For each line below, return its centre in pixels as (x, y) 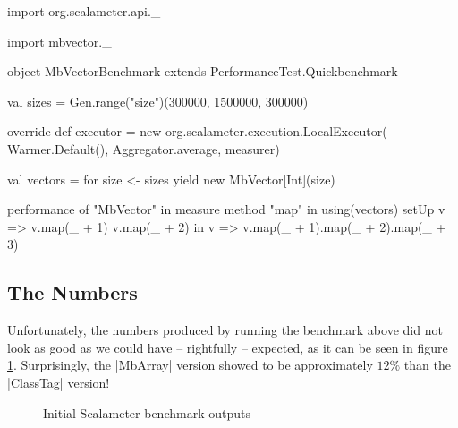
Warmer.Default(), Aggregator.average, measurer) (144, 148)
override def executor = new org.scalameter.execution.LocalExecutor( (197, 131)
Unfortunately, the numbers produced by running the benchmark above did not (225, 330)
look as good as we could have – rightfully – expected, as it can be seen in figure (228, 347)
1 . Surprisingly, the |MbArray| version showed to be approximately (190, 365)
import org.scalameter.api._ (84, 11)
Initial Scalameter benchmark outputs (147, 412)
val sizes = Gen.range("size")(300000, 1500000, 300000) (158, 101)
